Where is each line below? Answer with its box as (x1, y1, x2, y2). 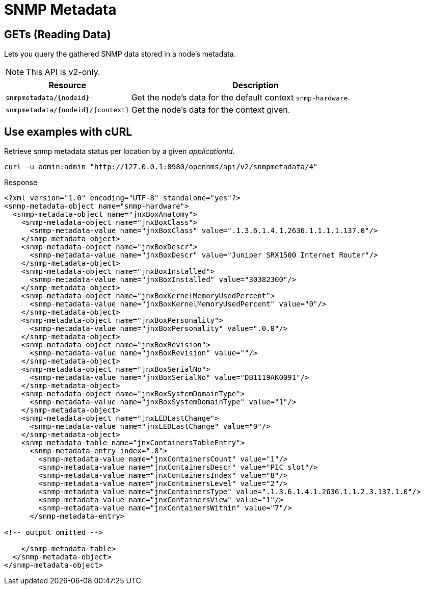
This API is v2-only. (26, 67, 100, 78)
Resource (48, 80, 87, 91)
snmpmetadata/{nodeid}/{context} (6, 106, 129, 114)
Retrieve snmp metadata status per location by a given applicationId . (4, 147, 235, 156)
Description (232, 80, 279, 91)
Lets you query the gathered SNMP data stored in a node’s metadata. (4, 49, 236, 59)
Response (4, 178, 38, 187)
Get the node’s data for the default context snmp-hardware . (131, 92, 350, 103)
